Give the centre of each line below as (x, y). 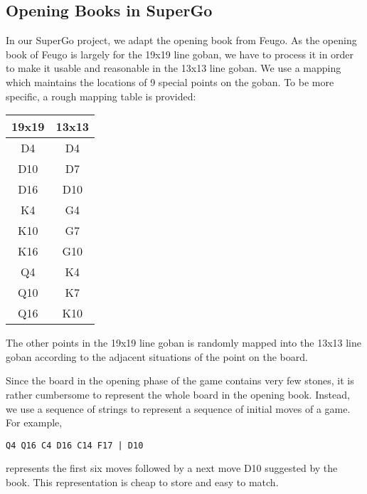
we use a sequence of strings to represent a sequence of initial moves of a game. (178, 408)
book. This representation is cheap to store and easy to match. (142, 482)
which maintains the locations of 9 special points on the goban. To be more (170, 82)
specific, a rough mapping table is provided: (101, 96)
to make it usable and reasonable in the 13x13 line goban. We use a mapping (174, 68)
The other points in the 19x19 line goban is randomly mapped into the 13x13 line (183, 343)
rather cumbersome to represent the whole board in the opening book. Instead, (178, 394)
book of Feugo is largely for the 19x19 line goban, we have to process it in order (180, 54)
